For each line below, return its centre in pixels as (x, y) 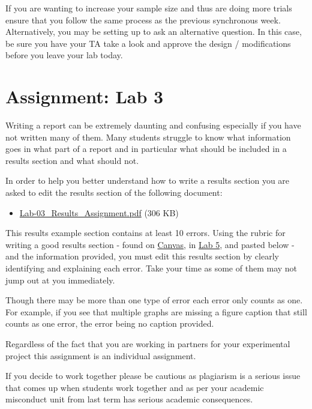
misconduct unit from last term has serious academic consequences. (129, 399)
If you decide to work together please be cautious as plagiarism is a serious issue (153, 376)
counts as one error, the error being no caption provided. (110, 323)
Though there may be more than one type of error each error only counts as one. (154, 300)
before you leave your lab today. (64, 55)
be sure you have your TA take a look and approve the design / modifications (148, 43)
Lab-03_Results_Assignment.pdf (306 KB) (99, 212)
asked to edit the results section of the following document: (114, 192)
